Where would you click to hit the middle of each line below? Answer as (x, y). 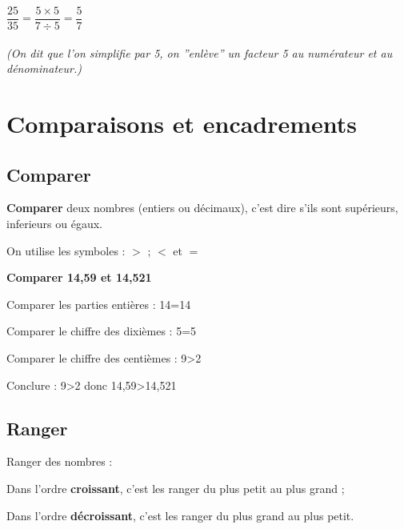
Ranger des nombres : (60, 461)
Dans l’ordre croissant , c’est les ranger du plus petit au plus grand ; (176, 488)
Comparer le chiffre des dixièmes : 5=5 (102, 331)
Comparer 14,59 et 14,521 (79, 277)
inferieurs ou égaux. (54, 224)
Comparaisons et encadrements (182, 124)
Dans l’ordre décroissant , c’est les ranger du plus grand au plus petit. (180, 515)
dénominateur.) (44, 68)
